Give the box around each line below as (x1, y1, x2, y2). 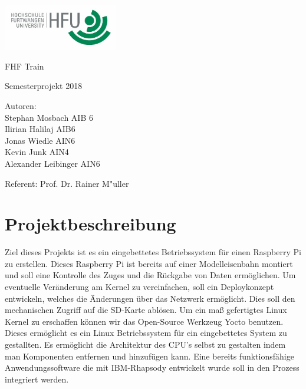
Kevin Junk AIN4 (5, 146, 69, 158)
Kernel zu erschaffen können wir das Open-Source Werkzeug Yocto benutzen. (5, 315, 284, 327)
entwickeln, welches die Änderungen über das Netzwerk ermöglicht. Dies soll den (5, 292, 295, 304)
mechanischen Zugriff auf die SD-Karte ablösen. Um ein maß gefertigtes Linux (5, 304, 287, 316)
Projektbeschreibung (5, 212, 176, 236)
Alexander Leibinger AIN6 (5, 157, 100, 169)
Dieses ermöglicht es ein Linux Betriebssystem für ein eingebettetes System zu (5, 327, 287, 339)
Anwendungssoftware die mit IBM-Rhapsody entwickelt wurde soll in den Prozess (5, 361, 300, 374)
